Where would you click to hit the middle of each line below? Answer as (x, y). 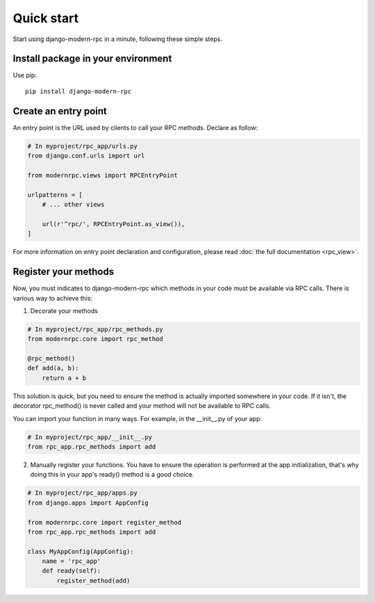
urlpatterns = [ (55, 195)
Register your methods (64, 272)
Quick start (46, 18)
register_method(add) (93, 580)
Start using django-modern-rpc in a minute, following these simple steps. (117, 39)
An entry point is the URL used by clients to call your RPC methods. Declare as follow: (135, 127)
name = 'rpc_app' (72, 561)
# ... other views (73, 205)
